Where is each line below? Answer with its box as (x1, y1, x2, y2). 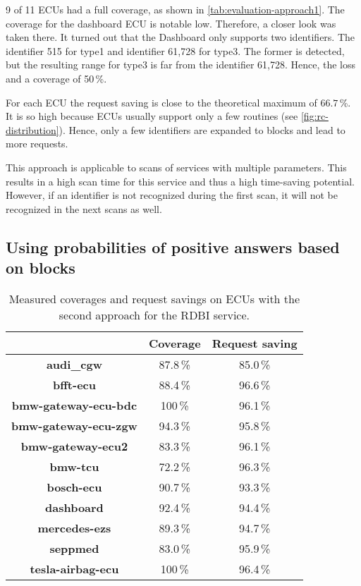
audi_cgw (46, 355, 102, 372)
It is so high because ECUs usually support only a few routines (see (6, 109, 298, 123)
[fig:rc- (300, 109, 329, 123)
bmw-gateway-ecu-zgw (11, 417, 137, 434)
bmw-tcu (49, 458, 99, 475)
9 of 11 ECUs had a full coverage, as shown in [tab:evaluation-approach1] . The (6, 2, 345, 16)
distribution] (6, 122, 59, 137)
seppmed (49, 539, 99, 556)
